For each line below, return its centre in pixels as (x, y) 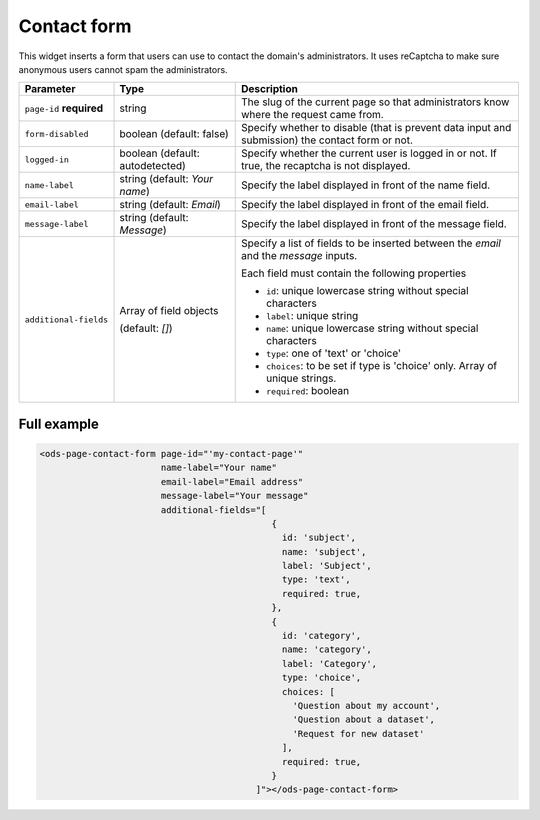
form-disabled (56, 133)
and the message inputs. (299, 256)
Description (270, 89)
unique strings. (301, 378)
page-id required (64, 108)
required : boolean (308, 391)
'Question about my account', (366, 705)
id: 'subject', (319, 538)
